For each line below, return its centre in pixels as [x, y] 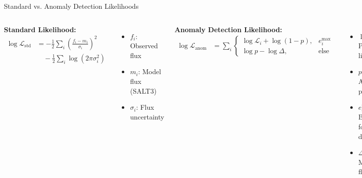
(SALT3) [143, 90]
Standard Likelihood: [40, 29]
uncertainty [147, 116]
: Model [150, 71]
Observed [144, 46]
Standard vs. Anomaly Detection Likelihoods [71, 6]
